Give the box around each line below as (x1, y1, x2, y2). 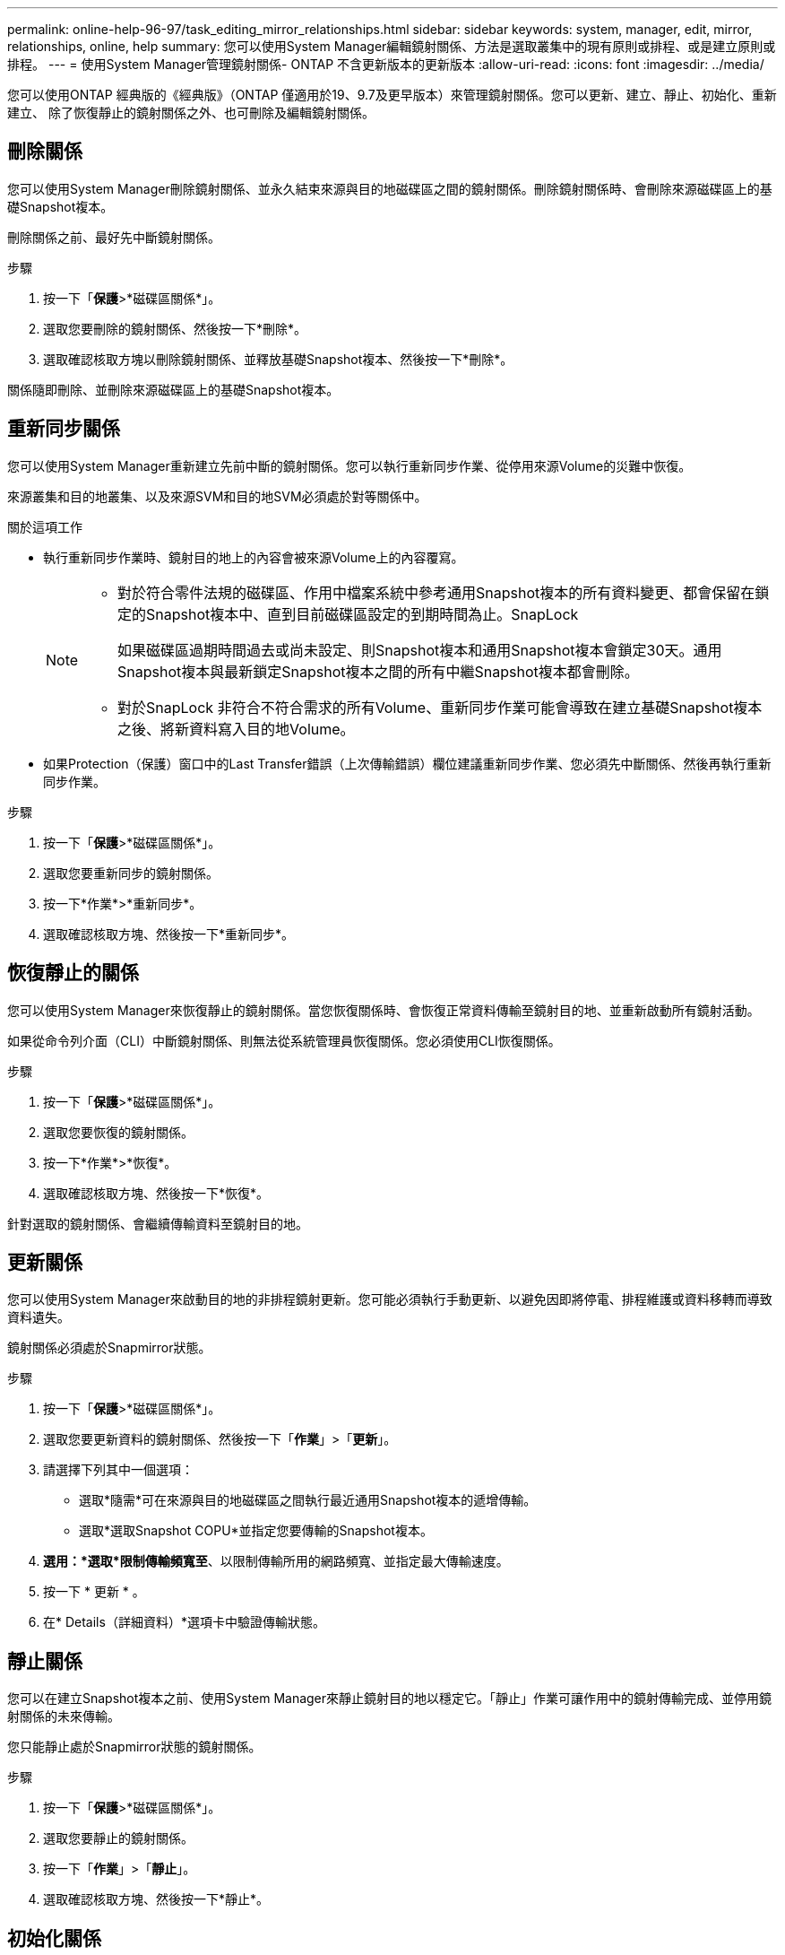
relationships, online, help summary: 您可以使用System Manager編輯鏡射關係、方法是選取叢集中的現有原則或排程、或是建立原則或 (7, 39, 776, 54)
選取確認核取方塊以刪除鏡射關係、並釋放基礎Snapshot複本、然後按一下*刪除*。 (43, 351, 513, 367)
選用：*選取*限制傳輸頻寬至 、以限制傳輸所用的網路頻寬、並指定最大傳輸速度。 (43, 1553, 509, 1569)
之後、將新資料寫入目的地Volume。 (117, 719, 355, 738)
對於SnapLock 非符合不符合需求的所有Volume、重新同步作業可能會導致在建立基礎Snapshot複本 (117, 698, 763, 717)
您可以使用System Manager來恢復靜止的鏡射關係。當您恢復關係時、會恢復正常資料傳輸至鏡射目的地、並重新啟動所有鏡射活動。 (7, 1002, 760, 1018)
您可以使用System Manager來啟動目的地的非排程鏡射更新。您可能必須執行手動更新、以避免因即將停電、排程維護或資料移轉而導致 (7, 1291, 772, 1308)
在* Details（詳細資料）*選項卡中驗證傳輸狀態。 (43, 1614, 325, 1630)
